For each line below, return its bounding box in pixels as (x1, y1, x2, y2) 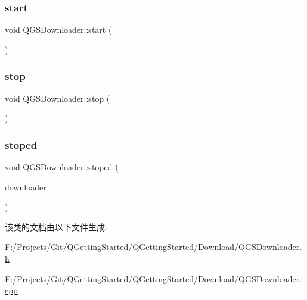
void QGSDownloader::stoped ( (5, 161, 119, 173)
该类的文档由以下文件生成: (5, 220, 107, 233)
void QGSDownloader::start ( (5, 23, 112, 36)
